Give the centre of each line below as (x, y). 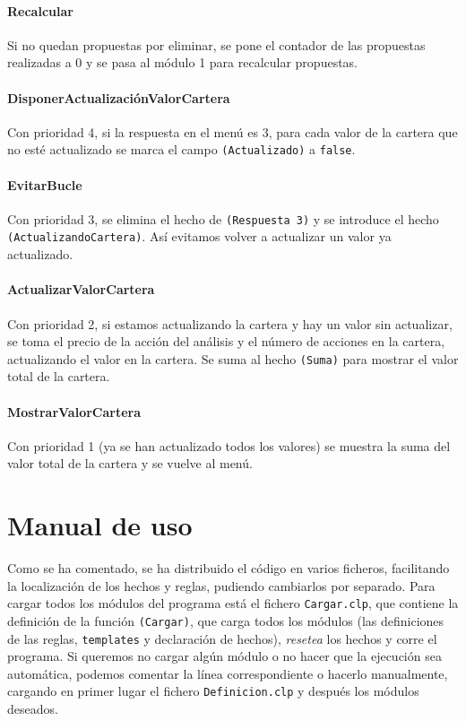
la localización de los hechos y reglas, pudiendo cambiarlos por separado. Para (221, 585)
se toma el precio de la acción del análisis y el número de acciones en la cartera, (226, 341)
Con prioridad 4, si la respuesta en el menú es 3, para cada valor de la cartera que (233, 131)
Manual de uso (100, 525)
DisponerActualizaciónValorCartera (119, 97)
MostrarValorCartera (74, 411)
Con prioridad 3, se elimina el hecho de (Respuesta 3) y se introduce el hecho (223, 218)
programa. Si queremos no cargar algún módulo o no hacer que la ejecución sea (224, 656)
